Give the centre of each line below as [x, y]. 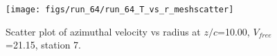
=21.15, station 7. [43, 45]
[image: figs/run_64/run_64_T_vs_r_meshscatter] [120, 10]
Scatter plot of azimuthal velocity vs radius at [103, 31]
